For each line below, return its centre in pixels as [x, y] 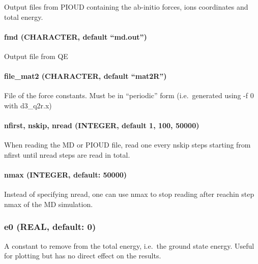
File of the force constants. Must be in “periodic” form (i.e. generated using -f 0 [129, 95]
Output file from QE [36, 56]
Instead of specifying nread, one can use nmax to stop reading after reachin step [129, 194]
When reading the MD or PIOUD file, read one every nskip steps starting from [127, 145]
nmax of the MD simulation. [49, 204]
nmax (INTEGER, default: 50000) [66, 175]
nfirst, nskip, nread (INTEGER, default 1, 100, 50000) [102, 125]
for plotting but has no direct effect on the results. [83, 256]
